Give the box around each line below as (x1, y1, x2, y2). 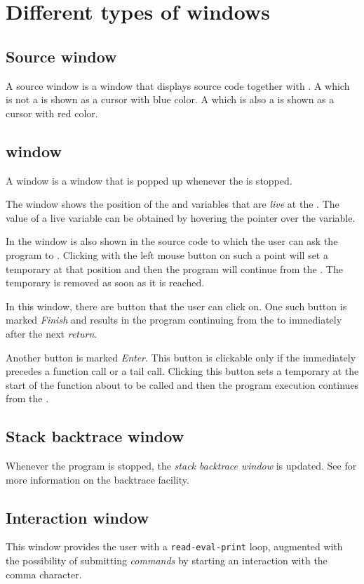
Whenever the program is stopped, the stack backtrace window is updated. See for (6, 458, 357, 473)
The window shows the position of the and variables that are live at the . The (6, 197, 339, 211)
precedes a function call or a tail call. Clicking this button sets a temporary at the (6, 364, 359, 378)
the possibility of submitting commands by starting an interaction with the (6, 553, 328, 568)
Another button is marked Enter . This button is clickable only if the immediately (6, 350, 356, 364)
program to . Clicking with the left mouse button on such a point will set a (6, 247, 328, 262)
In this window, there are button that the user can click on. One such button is (6, 298, 347, 313)
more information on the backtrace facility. (6, 472, 189, 486)
